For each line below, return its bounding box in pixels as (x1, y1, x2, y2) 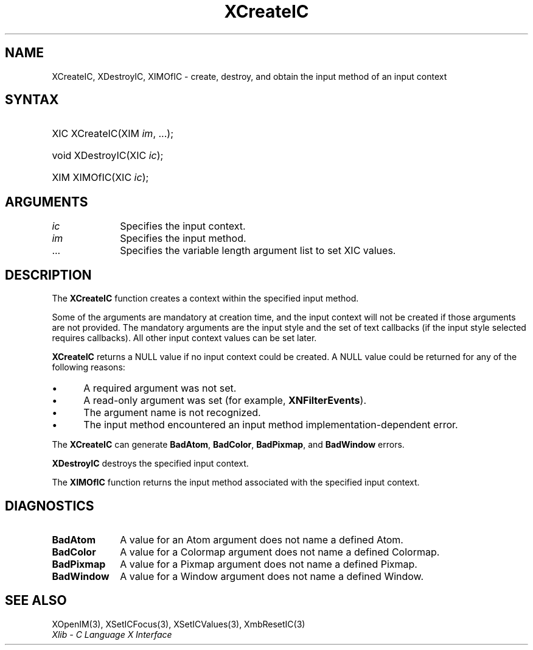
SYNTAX (5, 92, 59, 108)
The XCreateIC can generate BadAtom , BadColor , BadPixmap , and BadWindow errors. (52, 439, 405, 450)
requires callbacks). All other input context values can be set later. (52, 333, 317, 344)
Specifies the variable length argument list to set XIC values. (120, 244, 396, 257)
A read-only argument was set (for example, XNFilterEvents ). (83, 394, 367, 407)
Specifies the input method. (120, 232, 246, 245)
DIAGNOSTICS (5, 498, 94, 514)
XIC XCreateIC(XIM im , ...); (52, 127, 173, 140)
